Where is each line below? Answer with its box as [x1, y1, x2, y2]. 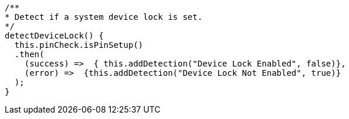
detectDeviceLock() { [5, 31, 104, 40]
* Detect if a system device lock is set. [5, 12, 203, 22]
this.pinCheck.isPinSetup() [14, 40, 144, 50]
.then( [14, 50, 45, 59]
